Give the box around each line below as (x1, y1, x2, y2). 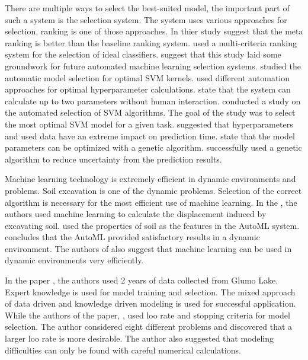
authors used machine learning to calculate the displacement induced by (5, 208, 267, 220)
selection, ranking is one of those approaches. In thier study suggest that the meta (5, 25, 303, 37)
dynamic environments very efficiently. (5, 254, 144, 266)
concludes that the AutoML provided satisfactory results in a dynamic (5, 231, 260, 243)
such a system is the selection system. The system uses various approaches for (5, 13, 287, 26)
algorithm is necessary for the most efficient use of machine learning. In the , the (5, 196, 297, 208)
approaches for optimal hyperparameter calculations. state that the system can (5, 83, 291, 95)
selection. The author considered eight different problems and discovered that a (5, 320, 293, 333)
